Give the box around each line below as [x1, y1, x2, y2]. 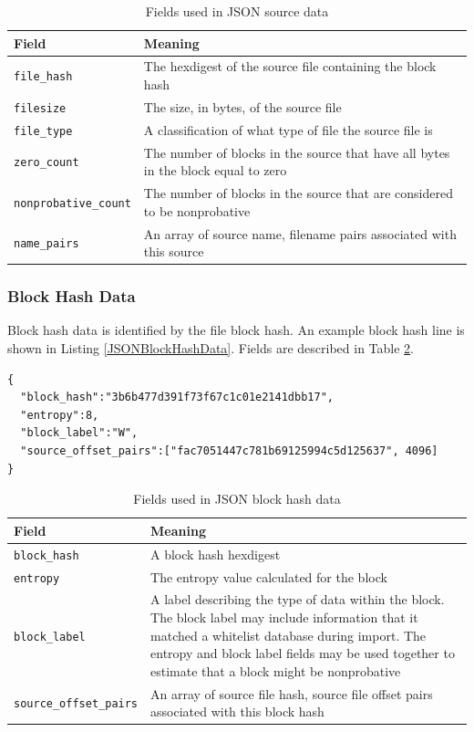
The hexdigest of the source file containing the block [143, 57, 437, 76]
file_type [14, 124, 73, 138]
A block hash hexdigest [150, 544, 281, 563]
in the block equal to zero [143, 161, 287, 180]
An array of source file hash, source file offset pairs [150, 684, 433, 703]
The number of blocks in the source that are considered [143, 183, 453, 203]
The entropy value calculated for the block [150, 567, 387, 586]
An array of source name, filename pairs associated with [143, 224, 457, 243]
